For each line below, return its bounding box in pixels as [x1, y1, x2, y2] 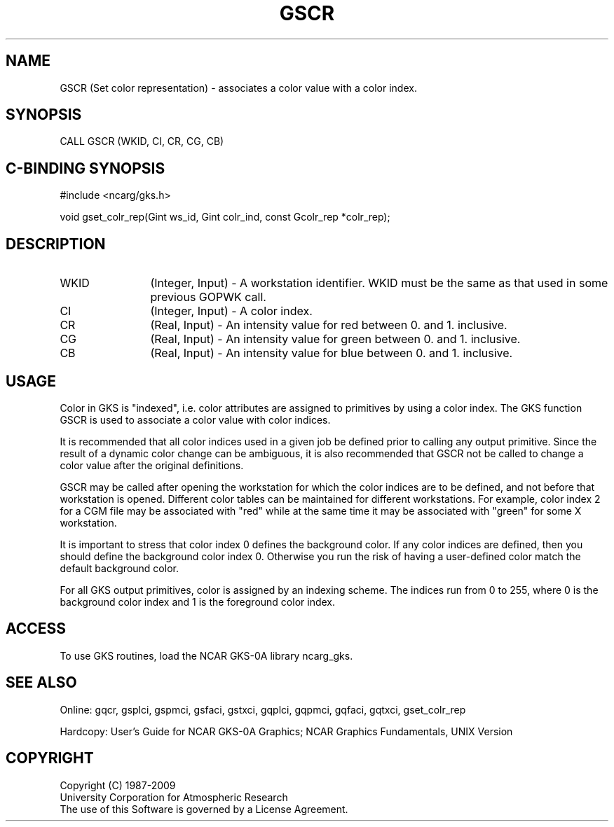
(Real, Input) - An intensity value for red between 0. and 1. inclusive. [150, 318, 507, 333]
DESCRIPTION [6, 235, 106, 253]
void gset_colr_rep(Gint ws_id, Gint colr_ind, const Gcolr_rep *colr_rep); [60, 211, 390, 223]
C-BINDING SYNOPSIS [6, 159, 165, 177]
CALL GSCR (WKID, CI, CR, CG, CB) [60, 135, 224, 148]
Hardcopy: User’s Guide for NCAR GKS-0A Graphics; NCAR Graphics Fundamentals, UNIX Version [60, 725, 513, 737]
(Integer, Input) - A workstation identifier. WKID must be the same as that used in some [150, 276, 608, 291]
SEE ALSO [6, 674, 77, 692]
